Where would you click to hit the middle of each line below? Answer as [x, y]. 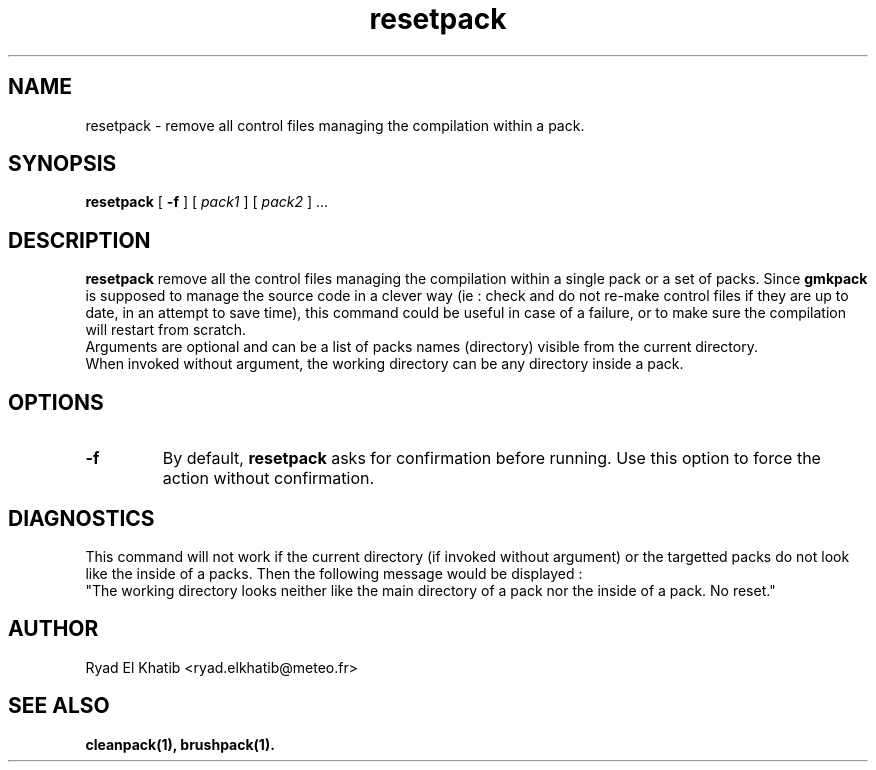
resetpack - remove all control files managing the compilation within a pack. [335, 125]
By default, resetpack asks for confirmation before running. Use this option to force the [491, 458]
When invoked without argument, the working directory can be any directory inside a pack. [384, 364]
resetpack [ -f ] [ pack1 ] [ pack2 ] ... [207, 202]
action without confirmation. [268, 478]
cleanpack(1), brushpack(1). [180, 744]
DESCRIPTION [79, 240]
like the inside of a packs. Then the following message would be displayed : [334, 573]
